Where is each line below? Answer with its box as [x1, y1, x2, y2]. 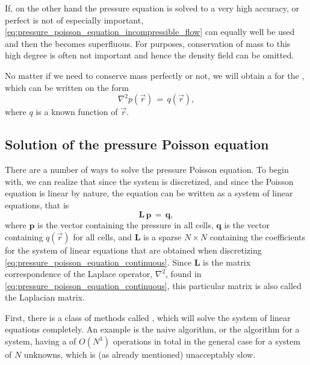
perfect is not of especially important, [5, 13, 144, 26]
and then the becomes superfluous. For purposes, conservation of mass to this [5, 37, 291, 49]
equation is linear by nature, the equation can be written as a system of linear [5, 187, 293, 199]
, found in [166, 267, 202, 280]
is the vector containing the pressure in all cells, [37, 219, 214, 231]
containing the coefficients [209, 230, 305, 243]
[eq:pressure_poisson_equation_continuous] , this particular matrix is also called [5, 279, 302, 292]
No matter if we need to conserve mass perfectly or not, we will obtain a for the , [5, 69, 305, 81]
